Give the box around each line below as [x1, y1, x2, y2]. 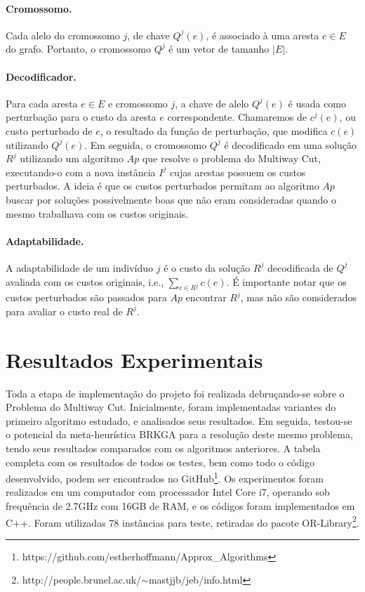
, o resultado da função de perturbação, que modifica [100, 123, 328, 138]
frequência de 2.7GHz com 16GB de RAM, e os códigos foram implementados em [6, 499, 355, 513]
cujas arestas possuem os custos [169, 164, 306, 179]
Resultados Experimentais [6, 345, 263, 374]
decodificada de [267, 260, 333, 275]
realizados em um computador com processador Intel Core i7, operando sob [6, 485, 330, 499]
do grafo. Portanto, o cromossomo [6, 41, 151, 56]
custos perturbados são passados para [6, 290, 167, 305]
